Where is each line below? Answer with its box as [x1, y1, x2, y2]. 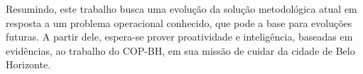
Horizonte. [6, 57, 51, 72]
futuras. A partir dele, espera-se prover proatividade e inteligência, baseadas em [6, 29, 353, 44]
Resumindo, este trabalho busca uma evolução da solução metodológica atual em [6, 1, 357, 16]
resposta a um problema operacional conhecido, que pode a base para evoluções [6, 15, 352, 30]
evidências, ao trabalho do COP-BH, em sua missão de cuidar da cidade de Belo [6, 43, 355, 58]
